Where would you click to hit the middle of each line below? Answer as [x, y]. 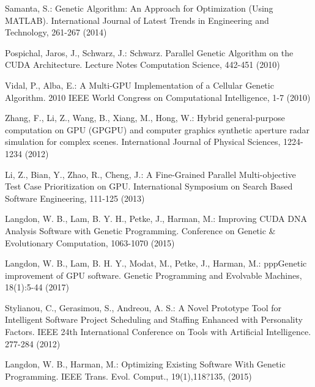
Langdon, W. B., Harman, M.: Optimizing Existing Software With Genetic [145, 364]
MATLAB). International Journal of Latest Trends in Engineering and [137, 20]
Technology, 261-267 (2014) [56, 32]
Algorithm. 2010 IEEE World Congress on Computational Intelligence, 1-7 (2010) [158, 97]
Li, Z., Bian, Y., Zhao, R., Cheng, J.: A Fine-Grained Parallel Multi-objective [150, 174]
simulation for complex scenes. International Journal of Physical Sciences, [143, 142]
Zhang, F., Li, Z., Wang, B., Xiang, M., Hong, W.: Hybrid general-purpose [145, 118]
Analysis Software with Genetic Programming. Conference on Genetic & [140, 230]
